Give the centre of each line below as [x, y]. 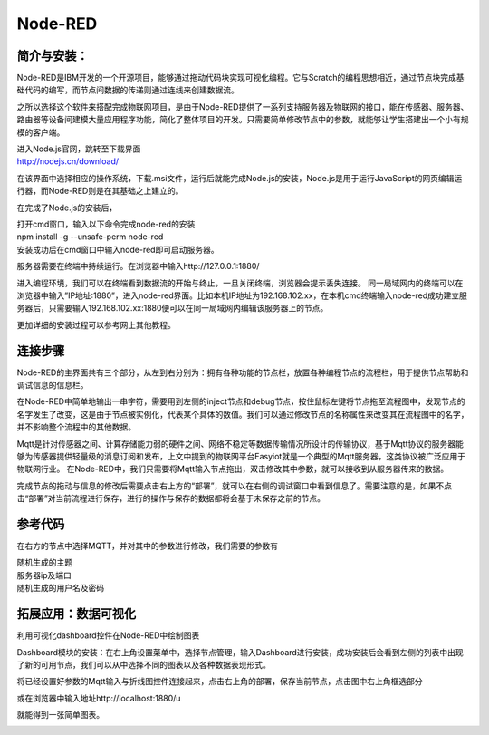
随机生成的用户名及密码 [60, 588]
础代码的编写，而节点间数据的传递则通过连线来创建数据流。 [128, 90]
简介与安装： [53, 56]
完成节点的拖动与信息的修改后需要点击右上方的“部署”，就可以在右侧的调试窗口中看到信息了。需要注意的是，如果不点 [235, 486]
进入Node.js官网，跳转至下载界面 [79, 149]
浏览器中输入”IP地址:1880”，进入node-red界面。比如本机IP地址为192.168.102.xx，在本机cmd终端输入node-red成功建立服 [242, 295]
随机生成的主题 [44, 563]
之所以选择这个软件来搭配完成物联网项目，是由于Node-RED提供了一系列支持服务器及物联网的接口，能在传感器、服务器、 [243, 106]
